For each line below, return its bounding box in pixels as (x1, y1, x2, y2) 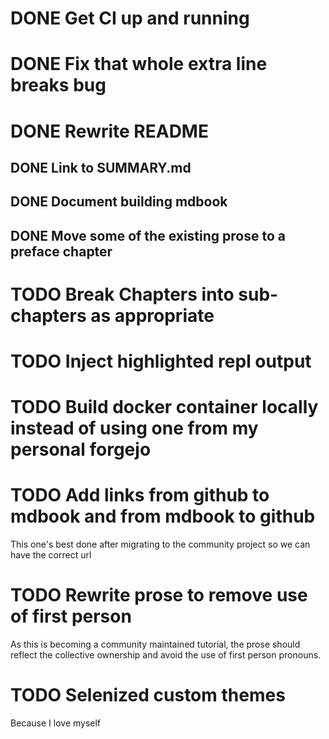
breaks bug (10, 74, 107, 97)
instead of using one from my (10, 417, 259, 440)
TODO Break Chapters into (10, 283, 235, 306)
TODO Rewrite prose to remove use (10, 584, 308, 607)
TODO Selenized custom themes (10, 684, 286, 707)
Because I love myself (10, 717, 102, 729)
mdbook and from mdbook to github (10, 505, 316, 528)
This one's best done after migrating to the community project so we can (10, 538, 311, 551)
